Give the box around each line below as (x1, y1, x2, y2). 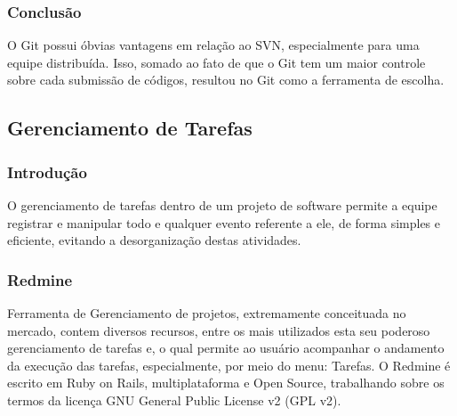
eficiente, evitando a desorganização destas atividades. (7, 231, 301, 249)
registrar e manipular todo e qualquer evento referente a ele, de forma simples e (7, 213, 441, 232)
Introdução (7, 160, 87, 183)
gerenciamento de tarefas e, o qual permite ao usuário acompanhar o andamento (7, 339, 445, 357)
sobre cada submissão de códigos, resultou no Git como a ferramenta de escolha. (7, 70, 445, 89)
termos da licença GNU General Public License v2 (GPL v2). (7, 390, 341, 409)
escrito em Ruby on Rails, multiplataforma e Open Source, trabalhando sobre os (7, 373, 445, 392)
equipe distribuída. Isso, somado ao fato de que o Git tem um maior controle (7, 53, 426, 71)
